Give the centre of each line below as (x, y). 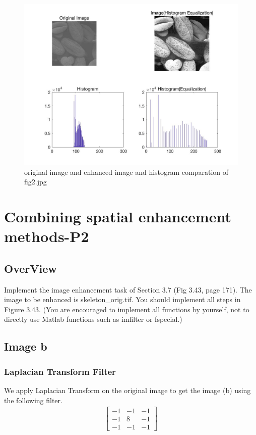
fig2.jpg (36, 182)
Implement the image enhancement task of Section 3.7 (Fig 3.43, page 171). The (128, 289)
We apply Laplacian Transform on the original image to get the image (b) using (127, 390)
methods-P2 (47, 236)
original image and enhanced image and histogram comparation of (126, 172)
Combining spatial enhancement (118, 216)
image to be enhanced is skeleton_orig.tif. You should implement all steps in (122, 299)
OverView (30, 268)
